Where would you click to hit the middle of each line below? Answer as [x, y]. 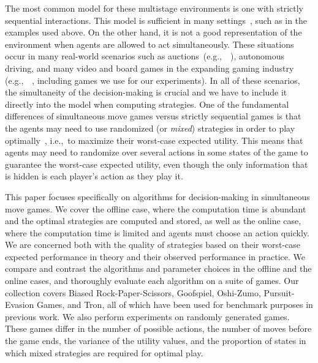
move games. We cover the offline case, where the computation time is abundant [156, 208]
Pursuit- [279, 292]
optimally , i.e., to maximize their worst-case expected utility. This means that [154, 140]
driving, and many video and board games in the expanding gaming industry [150, 68]
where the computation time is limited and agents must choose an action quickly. [157, 232]
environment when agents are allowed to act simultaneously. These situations [150, 44]
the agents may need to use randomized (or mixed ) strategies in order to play [150, 128]
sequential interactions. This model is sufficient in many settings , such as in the [156, 20]
